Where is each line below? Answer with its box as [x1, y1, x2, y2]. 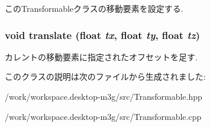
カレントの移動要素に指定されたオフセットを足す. [5, 50, 198, 63]
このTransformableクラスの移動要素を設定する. [5, 2, 183, 14]
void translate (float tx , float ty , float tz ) [5, 27, 201, 42]
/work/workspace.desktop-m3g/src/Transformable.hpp [5, 90, 202, 102]
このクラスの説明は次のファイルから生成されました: [5, 70, 206, 83]
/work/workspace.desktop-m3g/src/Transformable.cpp [5, 110, 202, 122]
